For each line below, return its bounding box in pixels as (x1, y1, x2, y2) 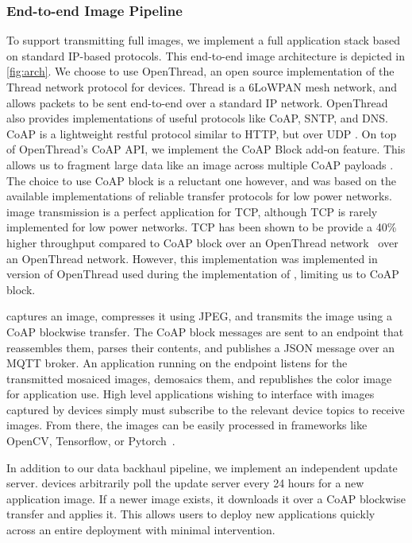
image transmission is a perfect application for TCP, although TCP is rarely (6, 203, 378, 219)
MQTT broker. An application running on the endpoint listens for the (6, 355, 348, 371)
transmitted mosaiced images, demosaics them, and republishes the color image (6, 370, 392, 386)
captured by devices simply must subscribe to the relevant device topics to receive (6, 401, 405, 417)
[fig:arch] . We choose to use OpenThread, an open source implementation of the (6, 63, 395, 80)
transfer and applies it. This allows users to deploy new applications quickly (6, 506, 375, 522)
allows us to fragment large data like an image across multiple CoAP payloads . (6, 156, 394, 173)
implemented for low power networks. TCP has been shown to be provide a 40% (6, 219, 397, 235)
